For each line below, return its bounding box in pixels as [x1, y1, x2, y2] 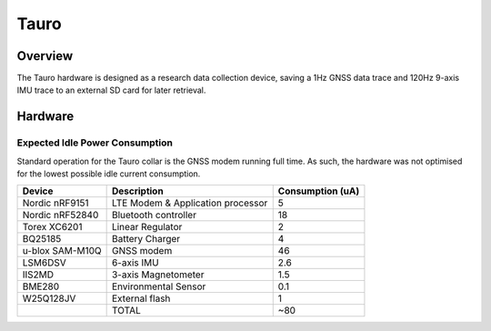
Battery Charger [111, 233, 181, 246]
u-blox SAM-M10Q [22, 245, 102, 257]
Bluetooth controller [111, 209, 197, 222]
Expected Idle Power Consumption [16, 136, 173, 149]
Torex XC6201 [22, 221, 83, 234]
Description [111, 185, 164, 197]
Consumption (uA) [277, 185, 360, 197]
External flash [111, 292, 171, 305]
